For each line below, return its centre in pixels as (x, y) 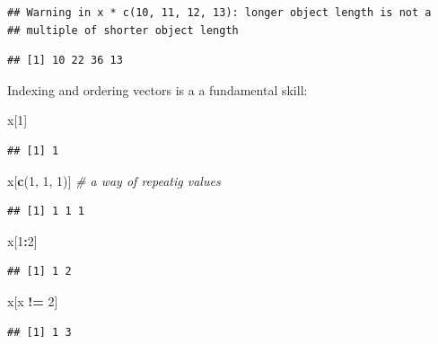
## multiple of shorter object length (123, 30)
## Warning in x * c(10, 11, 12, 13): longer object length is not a (219, 13)
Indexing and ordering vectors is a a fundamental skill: (158, 89)
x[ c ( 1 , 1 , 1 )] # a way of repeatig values (114, 180)
